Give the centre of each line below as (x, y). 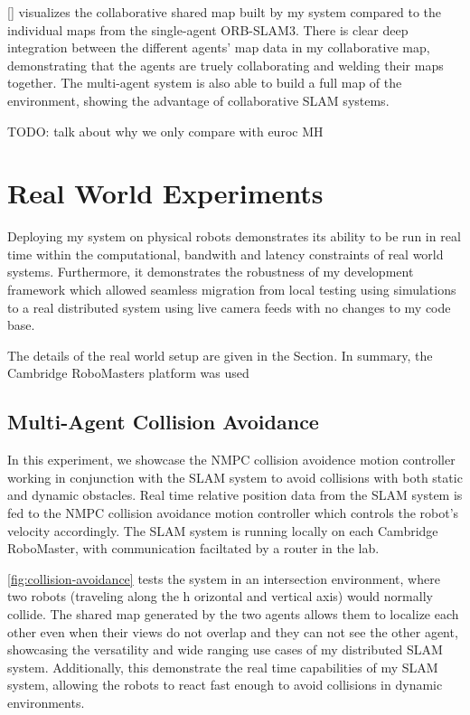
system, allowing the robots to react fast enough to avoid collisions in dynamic (225, 685)
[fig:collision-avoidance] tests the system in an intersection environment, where (224, 578)
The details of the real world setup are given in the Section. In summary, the (220, 355)
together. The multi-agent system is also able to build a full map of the (205, 83)
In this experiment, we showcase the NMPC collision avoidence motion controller (231, 460)
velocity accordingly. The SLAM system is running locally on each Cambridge (223, 530)
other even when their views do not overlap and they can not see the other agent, (233, 631)
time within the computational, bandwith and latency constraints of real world (226, 254)
